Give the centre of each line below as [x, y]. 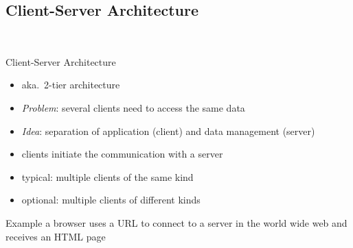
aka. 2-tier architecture [71, 85]
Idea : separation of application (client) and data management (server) [168, 131]
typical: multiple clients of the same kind [107, 176]
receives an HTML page [56, 236]
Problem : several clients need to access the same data [133, 107]
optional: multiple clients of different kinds [111, 200]
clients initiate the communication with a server [122, 154]
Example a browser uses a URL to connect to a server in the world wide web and [176, 222]
